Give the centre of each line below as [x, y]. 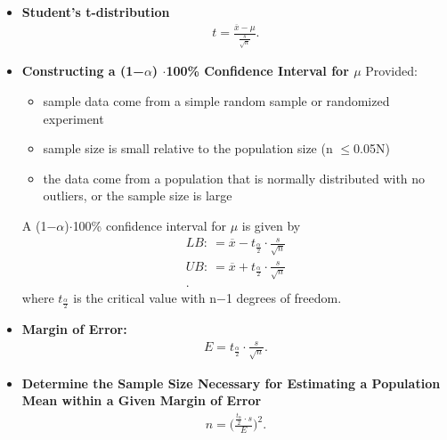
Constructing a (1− [83, 71]
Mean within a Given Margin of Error [142, 400]
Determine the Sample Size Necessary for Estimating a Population [231, 383]
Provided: [391, 71]
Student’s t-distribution [96, 12]
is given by [271, 225]
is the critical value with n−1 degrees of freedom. [207, 297]
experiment [73, 118]
